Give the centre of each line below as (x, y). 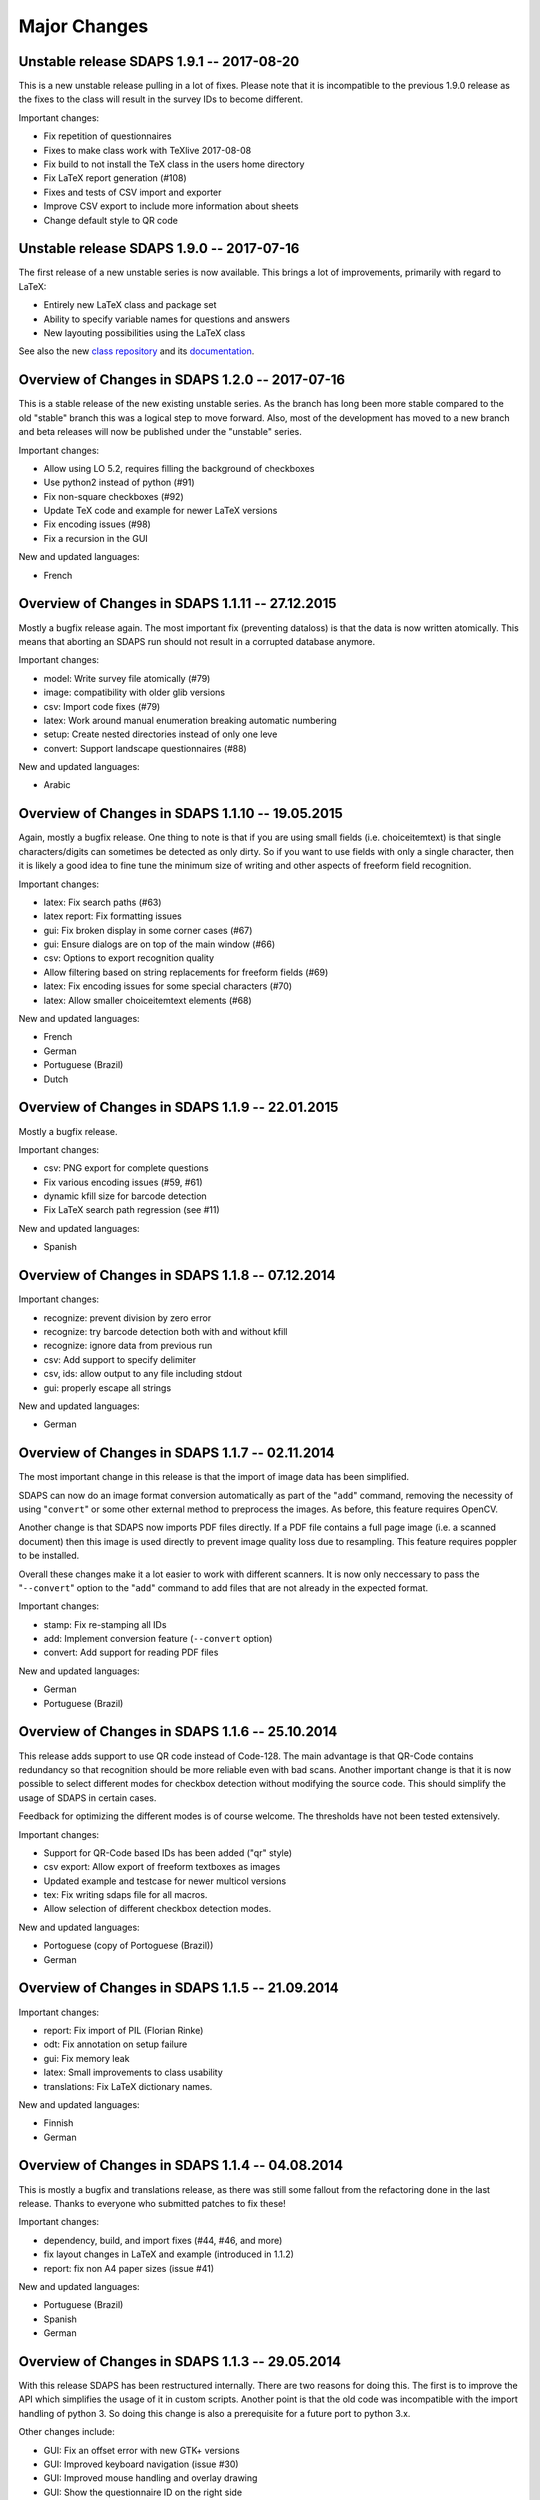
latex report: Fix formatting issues (112, 916)
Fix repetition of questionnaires (107, 136)
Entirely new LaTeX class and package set (130, 305)
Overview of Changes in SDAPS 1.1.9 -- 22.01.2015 (178, 1107)
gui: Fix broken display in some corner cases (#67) (148, 930)
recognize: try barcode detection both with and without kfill (165, 1331)
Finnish (58, 2123)
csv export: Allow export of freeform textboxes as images (162, 1867)
